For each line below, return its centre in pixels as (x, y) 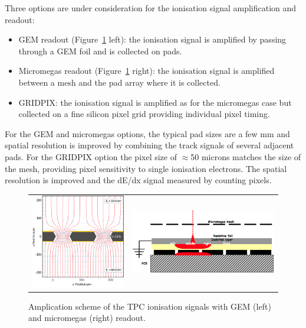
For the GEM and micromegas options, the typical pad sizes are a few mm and (147, 133)
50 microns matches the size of (246, 156)
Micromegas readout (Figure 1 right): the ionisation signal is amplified (147, 71)
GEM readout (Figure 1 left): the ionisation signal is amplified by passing (152, 39)
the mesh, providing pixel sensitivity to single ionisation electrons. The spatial (146, 168)
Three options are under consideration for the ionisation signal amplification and (151, 8)
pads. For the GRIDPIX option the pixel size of (91, 156)
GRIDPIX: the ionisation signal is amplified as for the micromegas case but (155, 102)
